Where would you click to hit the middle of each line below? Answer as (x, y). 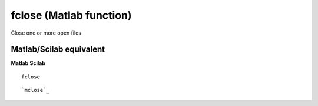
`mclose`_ (35, 90)
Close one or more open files (46, 33)
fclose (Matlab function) (71, 15)
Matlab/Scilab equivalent (58, 49)
